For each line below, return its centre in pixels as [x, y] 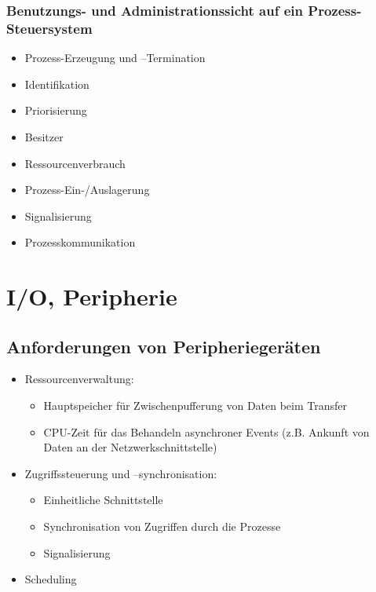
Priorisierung [56, 110]
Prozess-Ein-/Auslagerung [87, 190]
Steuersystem [49, 28]
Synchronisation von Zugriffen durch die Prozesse [162, 526]
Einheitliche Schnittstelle [103, 500]
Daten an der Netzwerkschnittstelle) [130, 447]
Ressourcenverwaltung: [79, 379]
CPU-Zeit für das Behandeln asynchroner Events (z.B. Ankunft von [206, 431]
